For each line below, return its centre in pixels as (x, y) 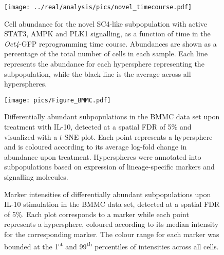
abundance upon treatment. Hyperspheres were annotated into (103, 156)
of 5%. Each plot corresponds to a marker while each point (97, 214)
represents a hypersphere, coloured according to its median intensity (111, 224)
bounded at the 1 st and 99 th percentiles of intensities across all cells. (111, 245)
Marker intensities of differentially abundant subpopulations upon (108, 194)
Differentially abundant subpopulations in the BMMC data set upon (112, 116)
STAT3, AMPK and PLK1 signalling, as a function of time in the (107, 34)
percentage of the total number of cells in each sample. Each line (106, 54)
